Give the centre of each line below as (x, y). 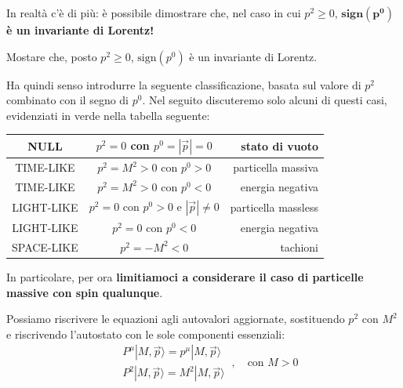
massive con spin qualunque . (85, 292)
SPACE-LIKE (45, 247)
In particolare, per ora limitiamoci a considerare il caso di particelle (185, 277)
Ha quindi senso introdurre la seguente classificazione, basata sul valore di (184, 84)
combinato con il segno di (68, 100)
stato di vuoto (280, 146)
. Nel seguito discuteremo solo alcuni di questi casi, (265, 100)
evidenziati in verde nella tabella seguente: (108, 115)
